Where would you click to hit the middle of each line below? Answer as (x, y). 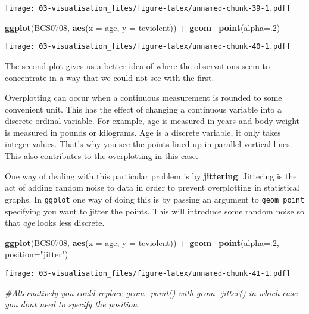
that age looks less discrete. (55, 223)
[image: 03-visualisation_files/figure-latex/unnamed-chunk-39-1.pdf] (148, 8)
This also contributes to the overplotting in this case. (102, 156)
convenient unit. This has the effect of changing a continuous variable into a (143, 109)
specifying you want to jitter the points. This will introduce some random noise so (155, 211)
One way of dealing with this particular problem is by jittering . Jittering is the (151, 175)
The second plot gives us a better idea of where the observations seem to (138, 65)
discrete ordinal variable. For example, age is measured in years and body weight (152, 121)
